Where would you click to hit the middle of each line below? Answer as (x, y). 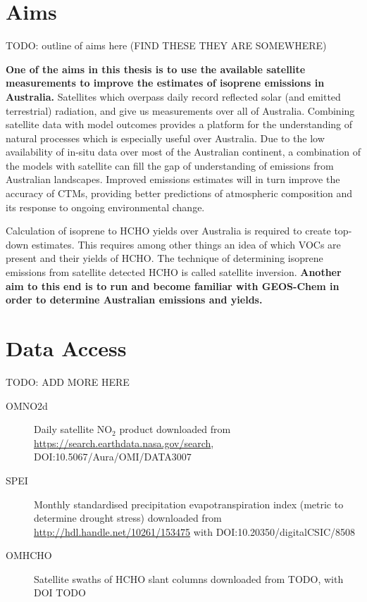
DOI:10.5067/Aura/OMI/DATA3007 (113, 457)
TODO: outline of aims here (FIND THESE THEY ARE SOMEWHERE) (166, 45)
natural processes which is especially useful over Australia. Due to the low (165, 138)
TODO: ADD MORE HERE (68, 381)
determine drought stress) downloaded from (128, 518)
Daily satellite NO (73, 429)
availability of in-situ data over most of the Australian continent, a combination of (183, 152)
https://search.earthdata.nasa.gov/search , (124, 443)
